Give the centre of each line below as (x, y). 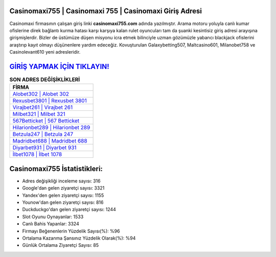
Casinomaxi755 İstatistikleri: (56, 169)
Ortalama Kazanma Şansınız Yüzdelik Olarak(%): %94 (79, 238)
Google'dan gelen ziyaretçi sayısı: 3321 (63, 188)
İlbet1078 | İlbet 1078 (37, 154)
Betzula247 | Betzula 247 (43, 134)
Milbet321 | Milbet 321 (39, 114)
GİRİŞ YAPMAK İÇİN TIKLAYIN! (59, 66)
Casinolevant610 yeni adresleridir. (45, 52)
